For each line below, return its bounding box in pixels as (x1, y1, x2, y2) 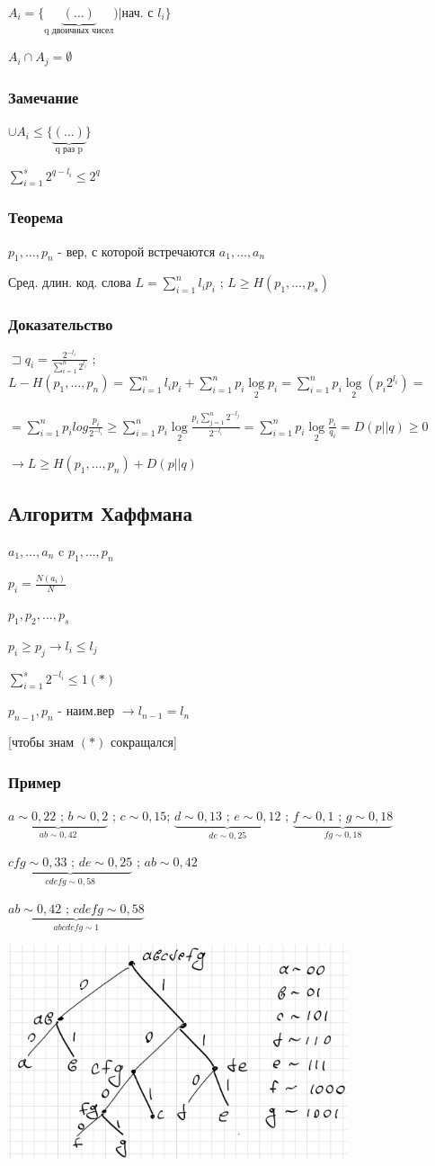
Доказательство (8, 313, 113, 336)
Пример (8, 770, 61, 793)
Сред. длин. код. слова (8, 273, 131, 291)
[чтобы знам (8, 732, 75, 751)
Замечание (8, 85, 79, 108)
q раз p (55, 145, 83, 154)
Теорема (8, 206, 64, 229)
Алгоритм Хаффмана (8, 499, 192, 527)
